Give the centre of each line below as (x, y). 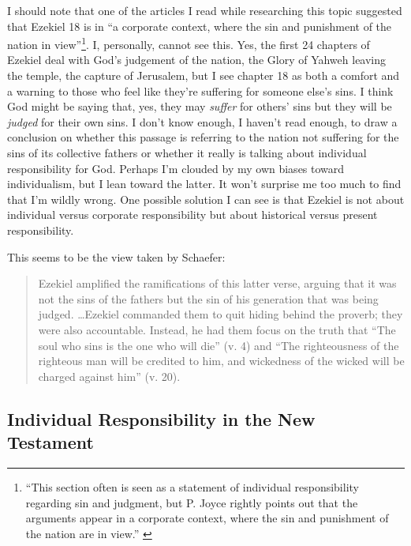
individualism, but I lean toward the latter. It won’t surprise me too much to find (204, 184)
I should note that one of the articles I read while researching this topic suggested (205, 10)
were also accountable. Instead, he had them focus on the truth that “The (217, 329)
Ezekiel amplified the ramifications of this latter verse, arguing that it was (217, 283)
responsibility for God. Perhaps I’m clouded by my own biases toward (176, 168)
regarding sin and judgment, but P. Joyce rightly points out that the (192, 502)
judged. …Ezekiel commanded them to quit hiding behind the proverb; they (220, 314)
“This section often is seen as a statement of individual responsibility (192, 486)
